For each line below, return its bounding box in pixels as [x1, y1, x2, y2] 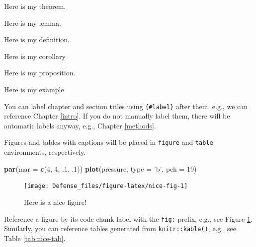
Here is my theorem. [4, 1, 66, 11]
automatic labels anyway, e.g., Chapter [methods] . [4, 120, 156, 130]
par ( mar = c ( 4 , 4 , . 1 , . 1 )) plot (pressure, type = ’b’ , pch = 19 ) [4, 163, 197, 174]
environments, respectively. [4, 147, 86, 157]
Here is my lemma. [4, 17, 61, 28]
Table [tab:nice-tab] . [4, 233, 66, 243]
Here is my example [4, 84, 64, 94]
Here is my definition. [4, 34, 70, 45]
